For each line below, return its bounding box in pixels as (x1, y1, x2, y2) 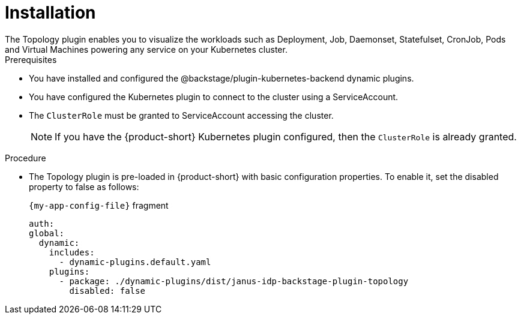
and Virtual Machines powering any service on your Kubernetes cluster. (5, 44, 288, 55)
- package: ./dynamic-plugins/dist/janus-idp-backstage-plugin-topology (59, 276, 409, 286)
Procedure (5, 152, 46, 163)
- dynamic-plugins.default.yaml (59, 257, 211, 267)
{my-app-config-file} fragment (29, 200, 169, 210)
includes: (49, 247, 95, 257)
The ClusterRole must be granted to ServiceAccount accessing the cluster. (29, 110, 334, 121)
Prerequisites (5, 54, 57, 65)
